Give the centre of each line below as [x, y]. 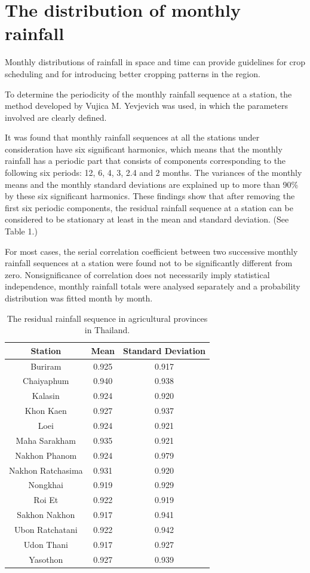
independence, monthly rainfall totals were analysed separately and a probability [153, 286]
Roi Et [46, 500]
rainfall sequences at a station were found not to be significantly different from [149, 263]
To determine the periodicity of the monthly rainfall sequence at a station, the [148, 94]
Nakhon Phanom [46, 455]
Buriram [46, 366]
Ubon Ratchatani [46, 529]
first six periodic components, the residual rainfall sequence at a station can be [149, 207]
